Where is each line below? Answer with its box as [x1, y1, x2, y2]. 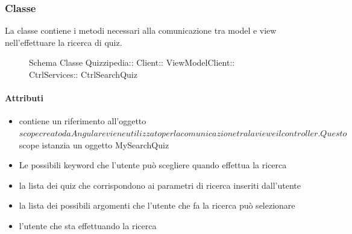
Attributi [5, 92, 43, 104]
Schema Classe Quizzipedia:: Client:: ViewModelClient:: [29, 56, 235, 69]
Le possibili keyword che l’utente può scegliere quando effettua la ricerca [19, 159, 287, 171]
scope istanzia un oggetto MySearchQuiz [19, 138, 169, 151]
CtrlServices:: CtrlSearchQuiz [29, 68, 137, 80]
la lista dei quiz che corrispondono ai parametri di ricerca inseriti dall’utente [19, 179, 301, 191]
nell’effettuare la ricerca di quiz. [5, 36, 122, 48]
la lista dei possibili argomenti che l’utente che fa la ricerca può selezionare [19, 199, 295, 212]
